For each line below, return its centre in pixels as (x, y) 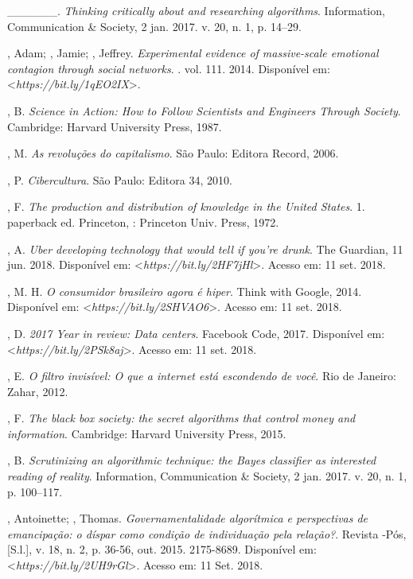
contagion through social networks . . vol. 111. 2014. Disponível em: (169, 68)
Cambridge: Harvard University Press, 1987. (115, 126)
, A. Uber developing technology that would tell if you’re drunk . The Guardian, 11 (205, 249)
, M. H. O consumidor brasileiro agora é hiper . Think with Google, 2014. (185, 291)
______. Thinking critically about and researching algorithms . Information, (196, 10)
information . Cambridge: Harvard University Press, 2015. (147, 433)
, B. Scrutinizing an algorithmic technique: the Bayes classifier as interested (192, 460)
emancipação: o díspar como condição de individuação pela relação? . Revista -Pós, (207, 533)
